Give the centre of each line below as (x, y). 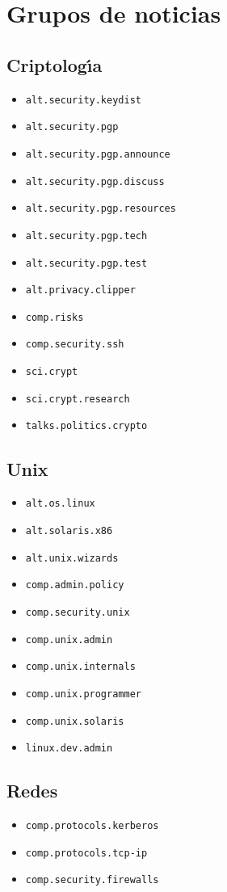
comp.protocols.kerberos (92, 826)
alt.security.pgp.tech (86, 236)
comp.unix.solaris (75, 721)
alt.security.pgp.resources (101, 209)
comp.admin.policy (75, 585)
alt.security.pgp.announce (98, 154)
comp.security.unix (78, 612)
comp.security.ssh (75, 345)
